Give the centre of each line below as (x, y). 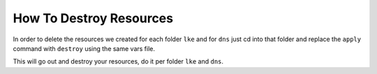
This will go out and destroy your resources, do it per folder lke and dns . (118, 61)
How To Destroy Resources (93, 18)
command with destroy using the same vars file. (84, 48)
